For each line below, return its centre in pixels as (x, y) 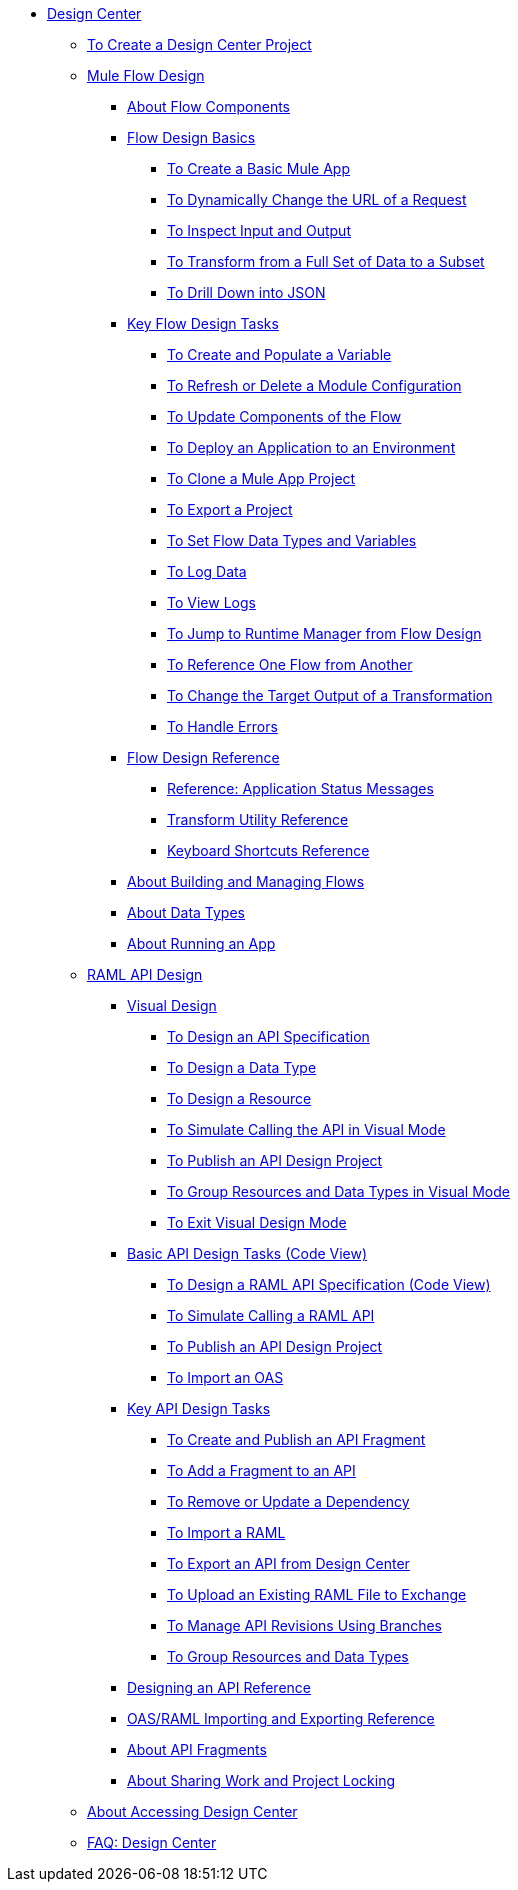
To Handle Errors (222, 726)
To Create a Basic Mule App (258, 168)
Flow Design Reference (203, 757)
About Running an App (201, 943)
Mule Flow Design (146, 75)
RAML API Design (145, 974)
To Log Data (207, 571)
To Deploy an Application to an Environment (311, 447)
